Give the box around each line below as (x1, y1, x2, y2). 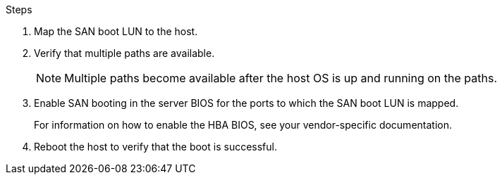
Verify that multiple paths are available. (34, 47, 215, 59)
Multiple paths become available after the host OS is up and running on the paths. (64, 71, 498, 85)
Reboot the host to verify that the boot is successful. (34, 141, 277, 153)
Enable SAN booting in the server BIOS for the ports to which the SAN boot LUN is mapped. (34, 97, 459, 109)
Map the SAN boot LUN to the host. (34, 25, 198, 37)
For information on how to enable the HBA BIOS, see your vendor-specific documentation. (34, 119, 452, 131)
